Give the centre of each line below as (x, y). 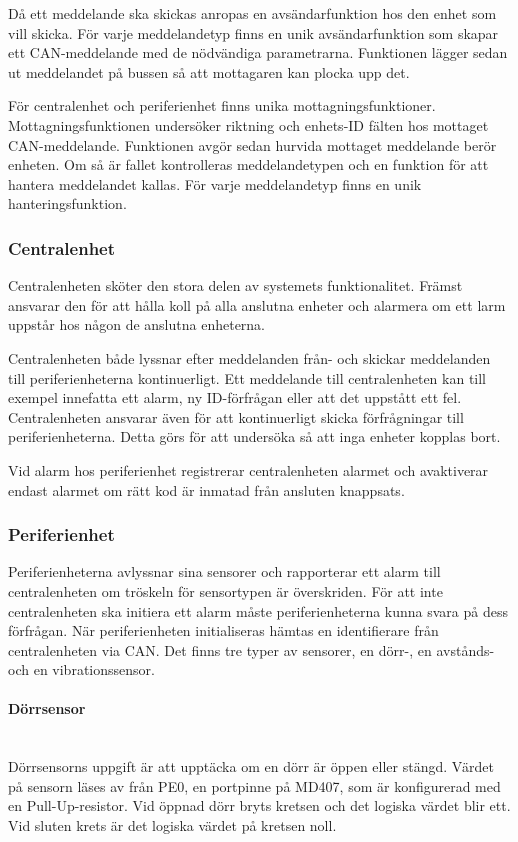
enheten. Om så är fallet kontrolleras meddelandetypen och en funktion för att (248, 164)
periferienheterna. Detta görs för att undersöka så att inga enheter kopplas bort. (254, 436)
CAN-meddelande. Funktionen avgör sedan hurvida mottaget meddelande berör (252, 144)
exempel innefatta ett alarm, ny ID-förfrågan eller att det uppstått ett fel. (235, 397)
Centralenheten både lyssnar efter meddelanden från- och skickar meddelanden (249, 357)
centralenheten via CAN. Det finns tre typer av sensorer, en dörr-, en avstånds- (251, 649)
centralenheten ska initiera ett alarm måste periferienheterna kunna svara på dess (258, 610)
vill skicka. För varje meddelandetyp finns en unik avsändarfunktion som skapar (253, 32)
